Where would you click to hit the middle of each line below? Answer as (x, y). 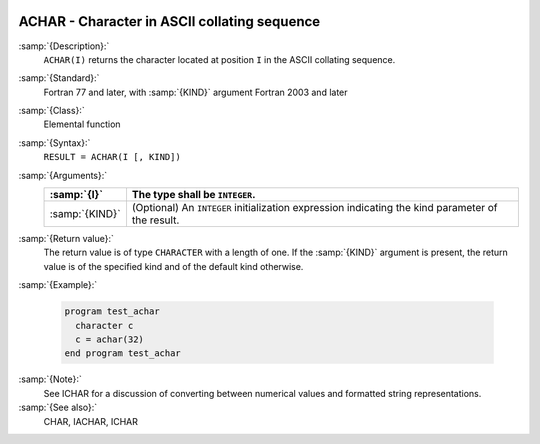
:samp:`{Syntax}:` (54, 142)
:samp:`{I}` (76, 195)
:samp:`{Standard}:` (59, 78)
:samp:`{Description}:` (64, 46)
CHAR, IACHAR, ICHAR (91, 421)
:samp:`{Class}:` (51, 111)
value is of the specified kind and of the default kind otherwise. (173, 266)
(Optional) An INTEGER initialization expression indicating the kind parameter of (315, 208)
